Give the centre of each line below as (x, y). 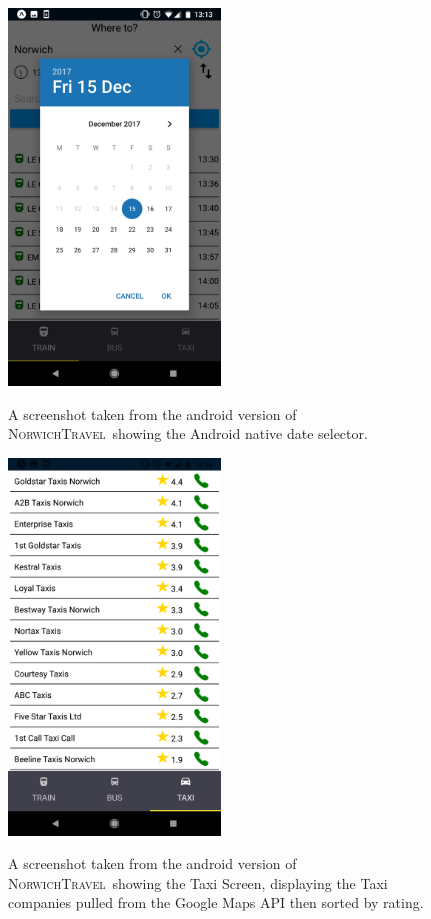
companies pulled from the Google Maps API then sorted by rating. (216, 902)
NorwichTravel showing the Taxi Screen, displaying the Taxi (198, 882)
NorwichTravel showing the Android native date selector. (188, 433)
